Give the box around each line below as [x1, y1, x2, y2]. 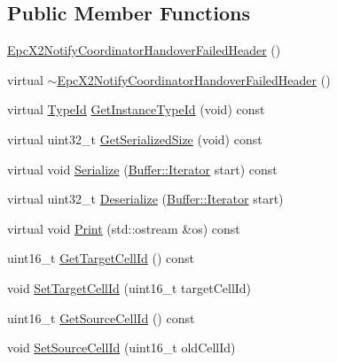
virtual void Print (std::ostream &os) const [7, 219, 240, 237]
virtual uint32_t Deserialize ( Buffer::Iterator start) [7, 189, 284, 208]
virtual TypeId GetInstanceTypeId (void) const [7, 100, 265, 119]
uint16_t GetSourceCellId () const [7, 308, 195, 327]
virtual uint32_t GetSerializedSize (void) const [7, 129, 263, 148]
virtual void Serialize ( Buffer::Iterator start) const [7, 159, 278, 178]
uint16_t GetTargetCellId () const [7, 249, 195, 267]
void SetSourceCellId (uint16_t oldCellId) [7, 338, 236, 357]
